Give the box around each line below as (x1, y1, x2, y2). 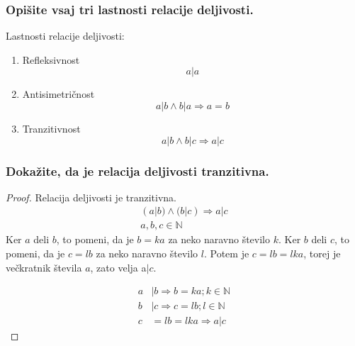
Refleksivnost (22, 52, 80, 67)
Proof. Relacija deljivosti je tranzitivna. (6, 189, 176, 204)
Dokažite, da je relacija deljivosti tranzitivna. (6, 162, 269, 179)
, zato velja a (90, 259, 147, 274)
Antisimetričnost (22, 86, 95, 101)
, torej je (303, 246, 341, 261)
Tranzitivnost (22, 121, 81, 135)
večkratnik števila (6, 259, 82, 274)
